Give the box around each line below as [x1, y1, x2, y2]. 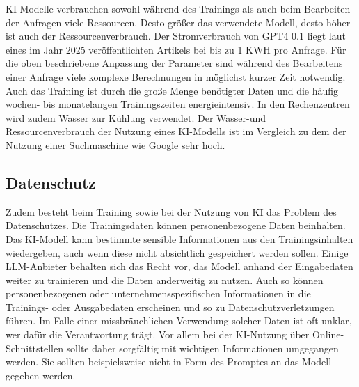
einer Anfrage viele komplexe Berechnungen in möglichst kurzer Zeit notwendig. [6, 69, 346, 84]
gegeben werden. [6, 368, 76, 382]
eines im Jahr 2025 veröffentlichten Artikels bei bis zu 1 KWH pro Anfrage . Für [6, 42, 346, 56]
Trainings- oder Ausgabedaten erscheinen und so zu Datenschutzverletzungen [6, 299, 335, 314]
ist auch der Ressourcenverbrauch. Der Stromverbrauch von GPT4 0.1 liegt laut [6, 29, 346, 43]
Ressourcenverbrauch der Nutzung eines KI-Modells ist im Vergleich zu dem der [6, 124, 346, 139]
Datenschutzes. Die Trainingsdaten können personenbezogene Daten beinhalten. [6, 218, 346, 232]
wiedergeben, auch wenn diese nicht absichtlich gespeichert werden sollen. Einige [6, 245, 349, 260]
